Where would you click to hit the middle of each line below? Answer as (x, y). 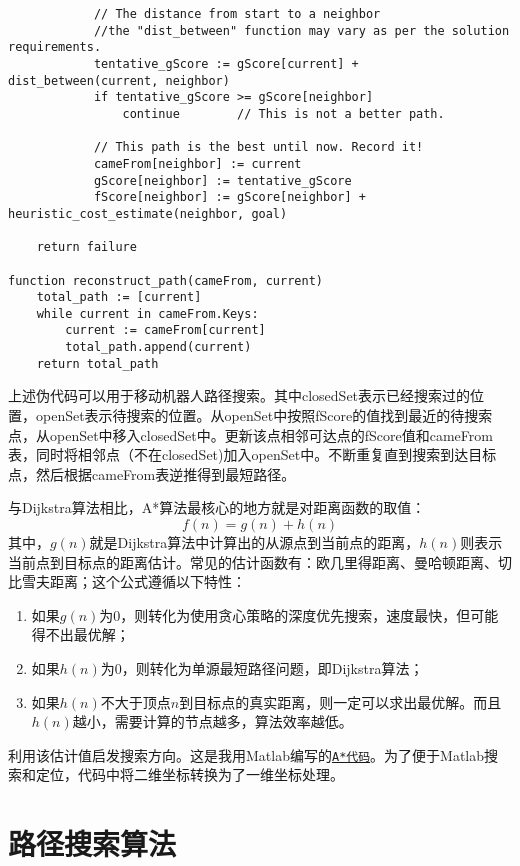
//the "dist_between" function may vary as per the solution (301, 30)
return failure (86, 247)
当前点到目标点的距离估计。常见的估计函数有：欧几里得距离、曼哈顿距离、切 (260, 561)
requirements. (55, 47)
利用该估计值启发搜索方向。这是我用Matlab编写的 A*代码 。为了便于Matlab (246, 754)
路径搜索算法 (92, 843)
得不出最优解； (80, 634)
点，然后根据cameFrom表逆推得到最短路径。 (152, 473)
